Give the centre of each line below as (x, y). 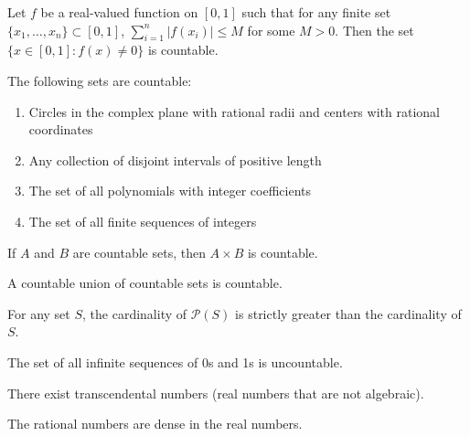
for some (271, 30)
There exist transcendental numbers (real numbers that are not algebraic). (216, 393)
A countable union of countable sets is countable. (145, 283)
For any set (39, 313)
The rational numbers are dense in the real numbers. (155, 424)
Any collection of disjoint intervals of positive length (175, 160)
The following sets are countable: (100, 80)
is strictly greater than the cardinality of (348, 313)
